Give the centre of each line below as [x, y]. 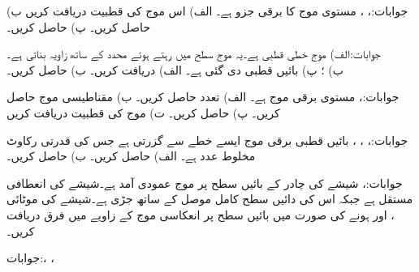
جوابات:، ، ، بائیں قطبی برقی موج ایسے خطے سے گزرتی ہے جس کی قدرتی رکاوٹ [207, 140]
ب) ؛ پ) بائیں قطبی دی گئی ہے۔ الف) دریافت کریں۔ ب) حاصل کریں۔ [175, 69]
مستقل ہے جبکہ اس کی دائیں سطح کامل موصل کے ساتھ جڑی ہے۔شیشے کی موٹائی [210, 199]
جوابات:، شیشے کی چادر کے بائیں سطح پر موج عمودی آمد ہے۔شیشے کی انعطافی [205, 183]
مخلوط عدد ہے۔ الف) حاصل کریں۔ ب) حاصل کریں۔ [131, 156]
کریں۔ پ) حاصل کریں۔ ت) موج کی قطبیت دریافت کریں [143, 112]
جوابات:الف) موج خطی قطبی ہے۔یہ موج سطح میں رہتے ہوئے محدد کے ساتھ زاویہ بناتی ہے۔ [194, 54]
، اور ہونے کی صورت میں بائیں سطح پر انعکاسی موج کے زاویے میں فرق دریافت [201, 214]
